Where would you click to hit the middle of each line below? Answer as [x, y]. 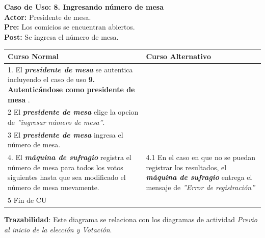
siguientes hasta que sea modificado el [67, 177]
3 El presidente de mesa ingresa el [65, 134]
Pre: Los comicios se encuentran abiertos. [70, 27]
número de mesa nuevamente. [54, 187]
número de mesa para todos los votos [65, 167]
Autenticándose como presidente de [71, 89]
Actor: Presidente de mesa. [48, 17]
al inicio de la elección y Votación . [58, 229]
